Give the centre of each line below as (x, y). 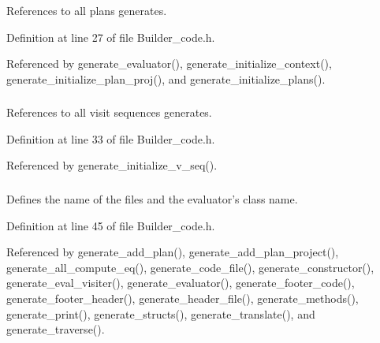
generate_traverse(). (56, 329)
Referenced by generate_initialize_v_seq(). (112, 165)
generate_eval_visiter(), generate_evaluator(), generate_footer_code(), (181, 283)
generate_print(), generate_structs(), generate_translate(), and (161, 313)
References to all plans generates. (87, 10)
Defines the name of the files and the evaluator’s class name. (152, 199)
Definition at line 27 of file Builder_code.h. (111, 37)
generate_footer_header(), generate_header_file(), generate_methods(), (183, 298)
